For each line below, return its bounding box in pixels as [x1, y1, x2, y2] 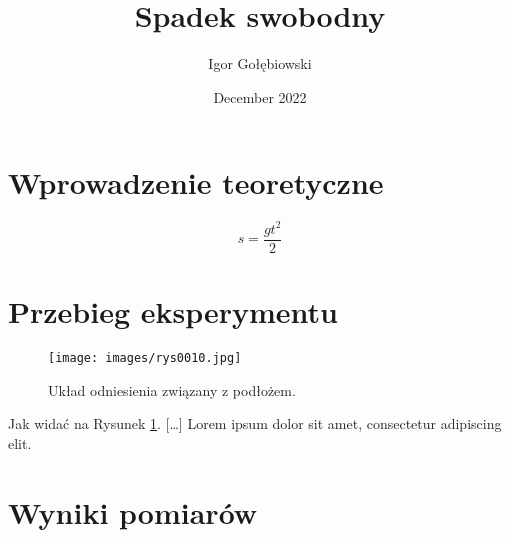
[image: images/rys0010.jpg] [48, 350, 242, 365]
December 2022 [213, 86, 307, 107]
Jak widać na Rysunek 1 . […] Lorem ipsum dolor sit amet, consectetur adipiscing [8, 413, 502, 434]
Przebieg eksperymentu [8, 291, 339, 331]
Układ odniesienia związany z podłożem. [48, 379, 296, 400]
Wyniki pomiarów [8, 491, 258, 532]
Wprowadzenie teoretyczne [8, 162, 384, 203]
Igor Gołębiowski [208, 53, 312, 74]
